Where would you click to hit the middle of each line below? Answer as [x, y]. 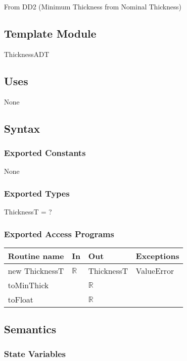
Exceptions [158, 256]
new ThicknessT [36, 270]
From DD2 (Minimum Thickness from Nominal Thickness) [93, 6]
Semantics [30, 329]
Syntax [22, 128]
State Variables [35, 353]
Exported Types [37, 193]
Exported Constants [45, 152]
